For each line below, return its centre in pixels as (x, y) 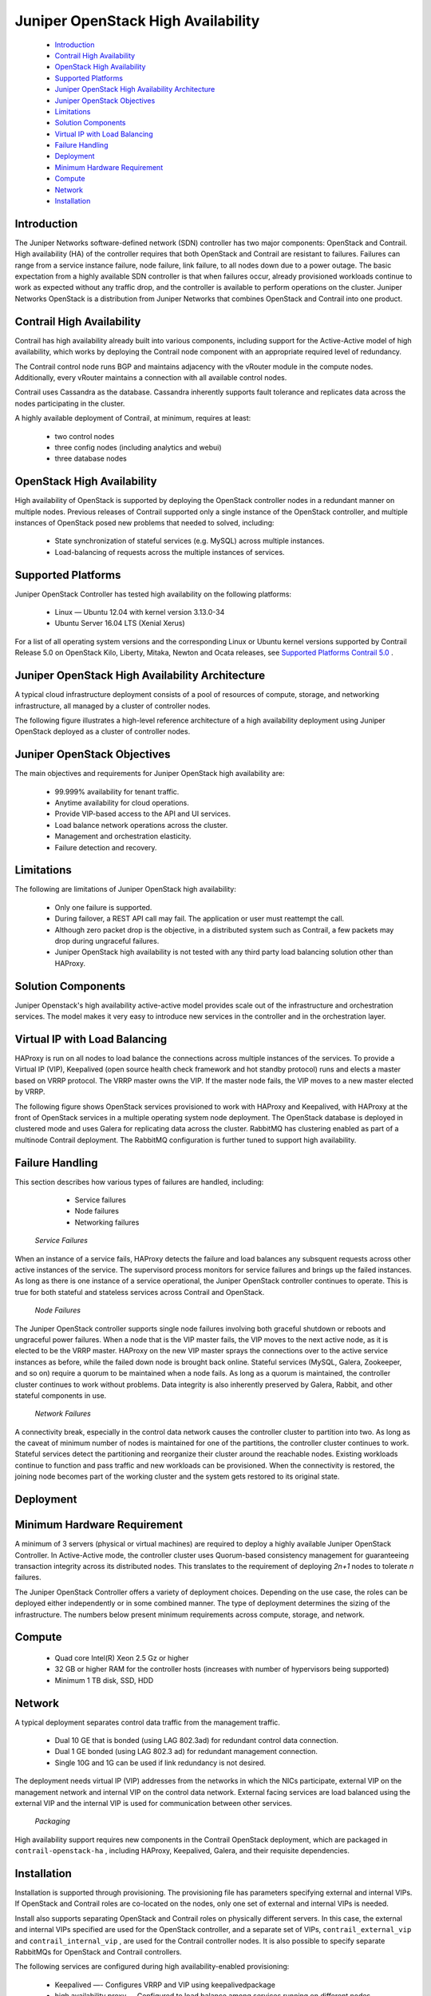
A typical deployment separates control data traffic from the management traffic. (148, 1722)
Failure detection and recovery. (106, 847)
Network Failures (63, 1414)
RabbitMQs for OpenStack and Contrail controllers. (99, 1951)
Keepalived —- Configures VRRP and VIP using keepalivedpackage (165, 1985)
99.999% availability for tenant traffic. (117, 791)
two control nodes (85, 436)
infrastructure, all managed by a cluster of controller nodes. (113, 706)
